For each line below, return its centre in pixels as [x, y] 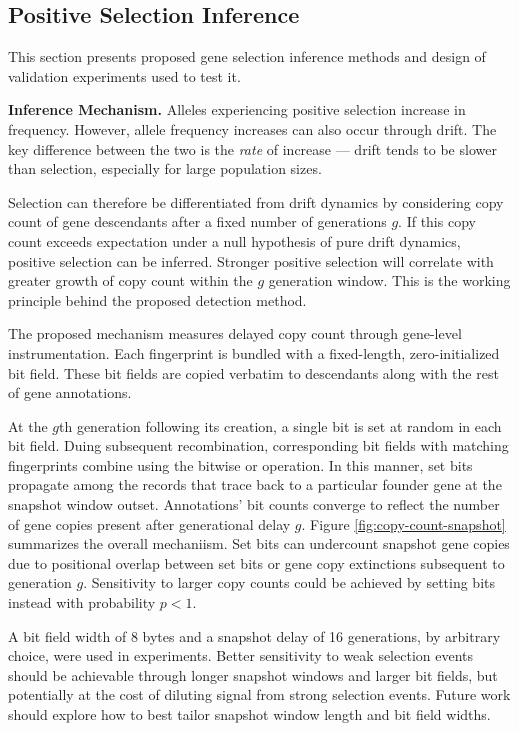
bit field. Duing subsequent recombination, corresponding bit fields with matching [258, 445]
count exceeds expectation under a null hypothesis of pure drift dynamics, [234, 240]
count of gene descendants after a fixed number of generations [197, 221]
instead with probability [82, 602]
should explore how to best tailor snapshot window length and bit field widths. [249, 714]
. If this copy [437, 221]
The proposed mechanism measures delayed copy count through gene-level [235, 333]
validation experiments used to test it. [124, 75]
